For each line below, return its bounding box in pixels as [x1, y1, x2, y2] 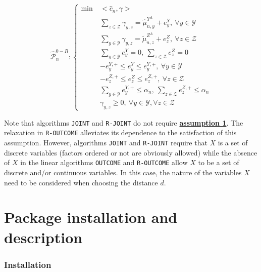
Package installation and [4, 207, 178, 227]
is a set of [218, 137, 248, 148]
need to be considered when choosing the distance [4, 177, 158, 187]
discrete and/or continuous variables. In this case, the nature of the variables [4, 167, 242, 178]
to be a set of [198, 157, 239, 168]
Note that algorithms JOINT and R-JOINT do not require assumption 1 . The [4, 117, 243, 128]
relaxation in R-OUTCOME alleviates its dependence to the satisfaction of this [4, 127, 237, 138]
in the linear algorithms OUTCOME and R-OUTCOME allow [20, 157, 188, 168]
